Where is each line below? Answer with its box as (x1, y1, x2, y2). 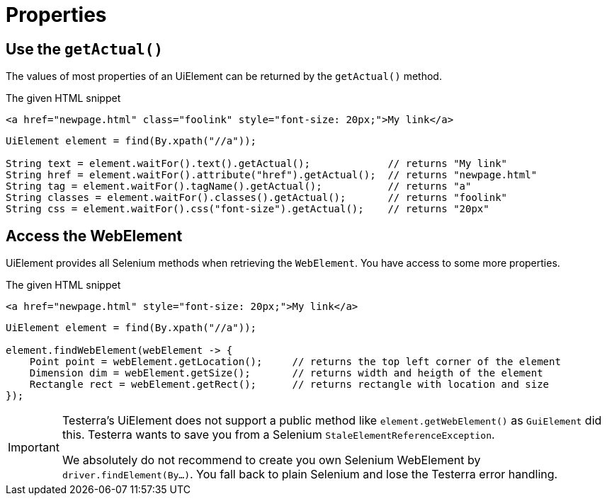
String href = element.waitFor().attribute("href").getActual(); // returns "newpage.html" (6, 169, 538, 181)
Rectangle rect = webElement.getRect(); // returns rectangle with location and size (29, 379, 550, 391)
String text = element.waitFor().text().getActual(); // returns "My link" (6, 158, 508, 170)
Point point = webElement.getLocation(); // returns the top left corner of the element (29, 356, 561, 368)
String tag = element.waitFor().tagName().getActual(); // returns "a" (6, 180, 472, 192)
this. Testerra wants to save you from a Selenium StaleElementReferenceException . (62, 427, 495, 442)
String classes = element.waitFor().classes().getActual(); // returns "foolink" (6, 192, 508, 204)
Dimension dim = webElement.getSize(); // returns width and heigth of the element (29, 367, 543, 379)
